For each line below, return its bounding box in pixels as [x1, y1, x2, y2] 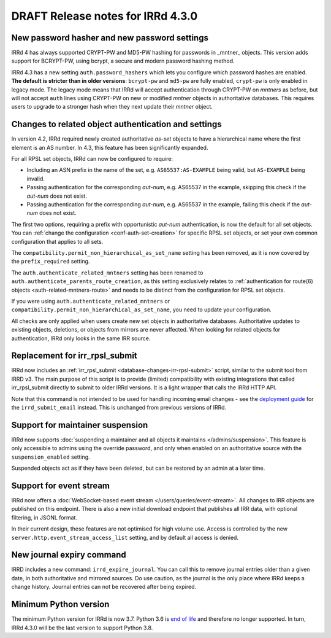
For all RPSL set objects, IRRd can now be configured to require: [11, 155, 173, 163]
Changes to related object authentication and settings [11, 119, 222, 130]
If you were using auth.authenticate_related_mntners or [11, 297, 170, 305]
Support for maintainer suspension [11, 419, 148, 430]
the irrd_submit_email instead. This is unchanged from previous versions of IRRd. [11, 403, 227, 411]
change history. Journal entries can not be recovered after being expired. [11, 583, 197, 591]
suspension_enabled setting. [11, 453, 90, 461]
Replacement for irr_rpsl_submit [11, 351, 137, 361]
